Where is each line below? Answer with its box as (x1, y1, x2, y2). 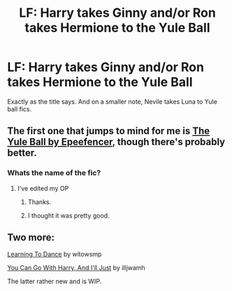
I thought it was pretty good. (27, 211, 110, 219)
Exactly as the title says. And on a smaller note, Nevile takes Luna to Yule (7, 97, 218, 106)
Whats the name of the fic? (7, 168, 101, 178)
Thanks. (27, 198, 52, 206)
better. (7, 147, 37, 159)
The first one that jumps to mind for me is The (7, 125, 210, 137)
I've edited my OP (17, 184, 69, 192)
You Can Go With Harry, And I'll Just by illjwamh (7, 264, 145, 272)
